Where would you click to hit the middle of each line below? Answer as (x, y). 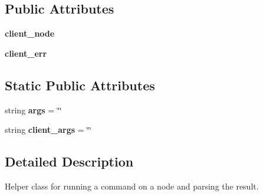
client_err (26, 53)
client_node (30, 33)
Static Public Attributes (80, 85)
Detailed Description (69, 161)
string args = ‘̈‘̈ (33, 110)
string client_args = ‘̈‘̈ (48, 130)
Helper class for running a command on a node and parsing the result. (132, 186)
